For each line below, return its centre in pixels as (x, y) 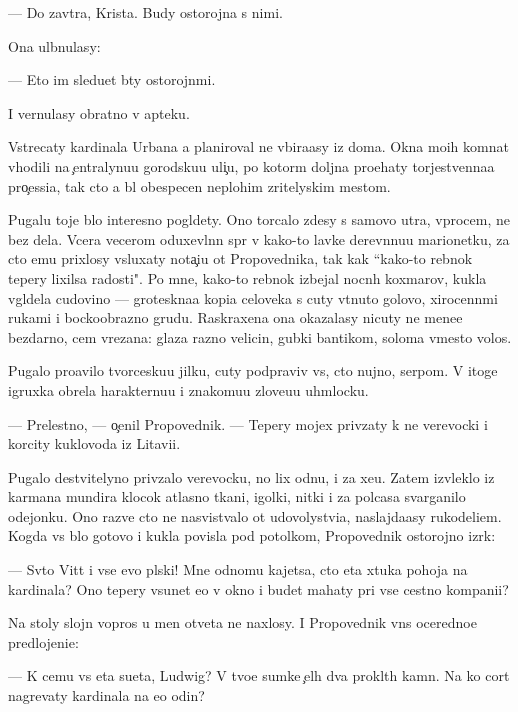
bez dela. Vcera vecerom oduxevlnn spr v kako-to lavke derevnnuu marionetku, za (259, 238)
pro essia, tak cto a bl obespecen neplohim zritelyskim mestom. (199, 185)
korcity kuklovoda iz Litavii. (94, 443)
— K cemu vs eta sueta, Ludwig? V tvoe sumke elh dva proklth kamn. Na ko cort (259, 675)
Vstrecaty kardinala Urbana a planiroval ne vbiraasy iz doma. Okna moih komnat (258, 146)
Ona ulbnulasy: (54, 45)
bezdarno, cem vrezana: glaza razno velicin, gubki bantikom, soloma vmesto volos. (260, 336)
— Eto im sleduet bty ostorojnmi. (112, 79)
